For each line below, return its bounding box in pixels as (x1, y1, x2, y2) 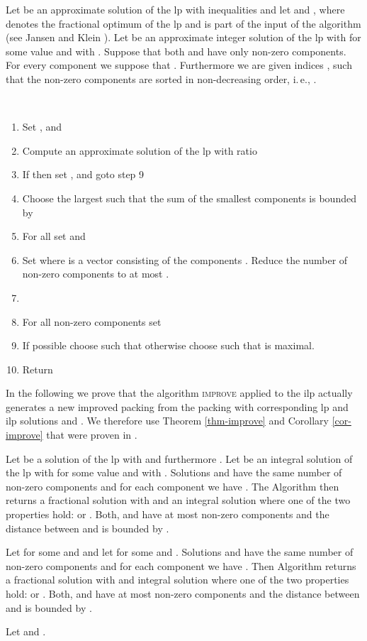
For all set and (22, 229, 86, 243)
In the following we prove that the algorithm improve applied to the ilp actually (6, 385, 353, 400)
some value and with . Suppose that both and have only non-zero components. (6, 43, 346, 58)
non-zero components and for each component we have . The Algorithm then (6, 478, 339, 493)
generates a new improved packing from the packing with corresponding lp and (6, 399, 349, 414)
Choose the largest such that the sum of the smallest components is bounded (22, 190, 356, 205)
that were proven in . (46, 427, 137, 442)
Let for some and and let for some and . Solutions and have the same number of (6, 544, 354, 559)
